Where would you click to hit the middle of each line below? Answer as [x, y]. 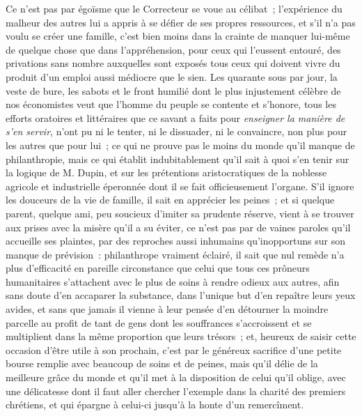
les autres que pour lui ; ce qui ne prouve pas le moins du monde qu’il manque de [180, 145]
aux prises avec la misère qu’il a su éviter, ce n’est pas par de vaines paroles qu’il [178, 227]
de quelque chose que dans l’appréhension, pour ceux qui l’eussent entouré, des [173, 49]
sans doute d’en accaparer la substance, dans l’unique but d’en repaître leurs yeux [181, 295]
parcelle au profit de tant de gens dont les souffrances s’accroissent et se [159, 322]
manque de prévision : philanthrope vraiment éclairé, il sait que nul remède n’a [175, 254]
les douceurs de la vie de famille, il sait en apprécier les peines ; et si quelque [170, 200]
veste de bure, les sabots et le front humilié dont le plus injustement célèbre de [173, 90]
